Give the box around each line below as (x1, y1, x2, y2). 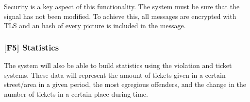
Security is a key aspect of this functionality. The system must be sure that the (4, 1, 240, 11)
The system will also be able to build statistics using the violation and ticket (4, 60, 232, 70)
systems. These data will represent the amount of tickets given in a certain (4, 69, 226, 80)
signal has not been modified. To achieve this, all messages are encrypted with (4, 11, 236, 21)
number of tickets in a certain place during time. (4, 88, 148, 99)
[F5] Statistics (4, 41, 59, 53)
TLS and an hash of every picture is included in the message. (4, 20, 186, 31)
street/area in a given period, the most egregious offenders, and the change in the (4, 79, 247, 89)
